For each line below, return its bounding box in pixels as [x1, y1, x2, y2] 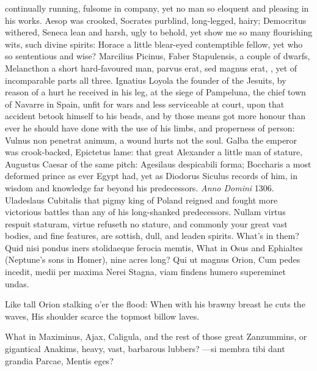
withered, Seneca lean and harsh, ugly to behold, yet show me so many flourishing [5, 26, 313, 39]
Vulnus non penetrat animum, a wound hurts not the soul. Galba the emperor [5, 133, 297, 146]
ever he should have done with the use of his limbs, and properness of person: [5, 121, 295, 134]
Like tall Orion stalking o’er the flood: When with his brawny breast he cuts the [5, 298, 305, 310]
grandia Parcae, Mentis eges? [5, 354, 114, 367]
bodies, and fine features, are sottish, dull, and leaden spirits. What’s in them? [5, 229, 299, 242]
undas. [5, 277, 29, 290]
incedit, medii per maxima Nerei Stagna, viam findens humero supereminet [5, 265, 286, 278]
